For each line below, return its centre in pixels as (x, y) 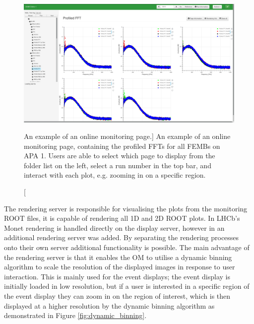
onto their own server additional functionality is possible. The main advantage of (127, 247)
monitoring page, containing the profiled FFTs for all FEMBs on (122, 146)
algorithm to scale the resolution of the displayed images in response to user (120, 267)
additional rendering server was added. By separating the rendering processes (122, 237)
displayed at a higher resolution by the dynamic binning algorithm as (109, 305)
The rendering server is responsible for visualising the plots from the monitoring (126, 208)
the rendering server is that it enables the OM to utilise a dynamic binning (118, 257)
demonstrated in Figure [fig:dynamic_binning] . (75, 315)
